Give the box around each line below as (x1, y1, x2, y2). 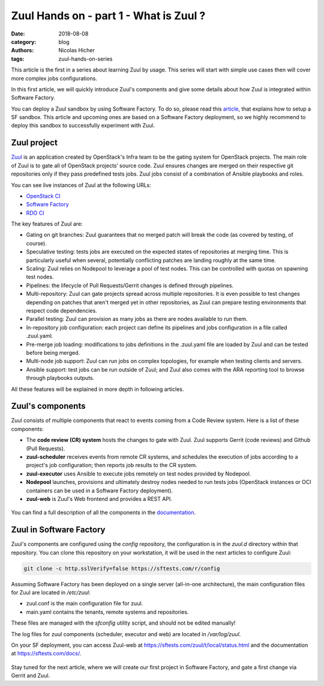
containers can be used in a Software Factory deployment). (26, 487, 173, 494)
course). (26, 239, 47, 247)
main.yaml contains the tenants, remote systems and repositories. (26, 608, 189, 616)
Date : (11, 30, 25, 37)
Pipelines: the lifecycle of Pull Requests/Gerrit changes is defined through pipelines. (26, 281, 234, 289)
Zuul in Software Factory (11, 525, 106, 535)
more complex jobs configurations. (11, 75, 97, 82)
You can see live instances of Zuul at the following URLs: (11, 181, 151, 189)
